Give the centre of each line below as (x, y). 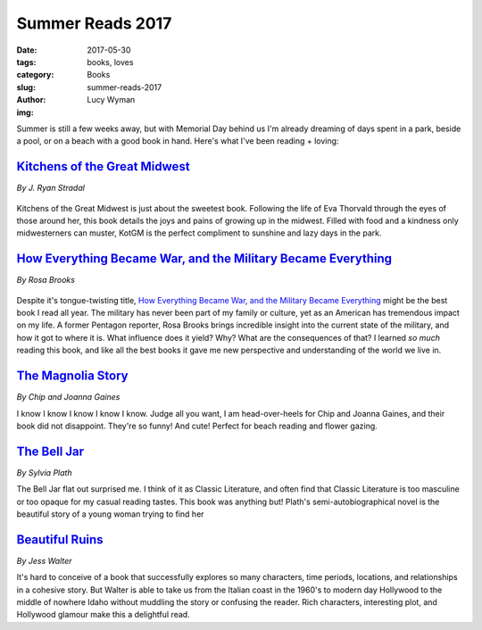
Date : (27, 50)
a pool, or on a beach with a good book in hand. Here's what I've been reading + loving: (178, 141)
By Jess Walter (44, 560)
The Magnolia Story (72, 376)
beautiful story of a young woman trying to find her (110, 514)
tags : (26, 62)
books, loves (110, 62)
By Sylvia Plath (44, 472)
